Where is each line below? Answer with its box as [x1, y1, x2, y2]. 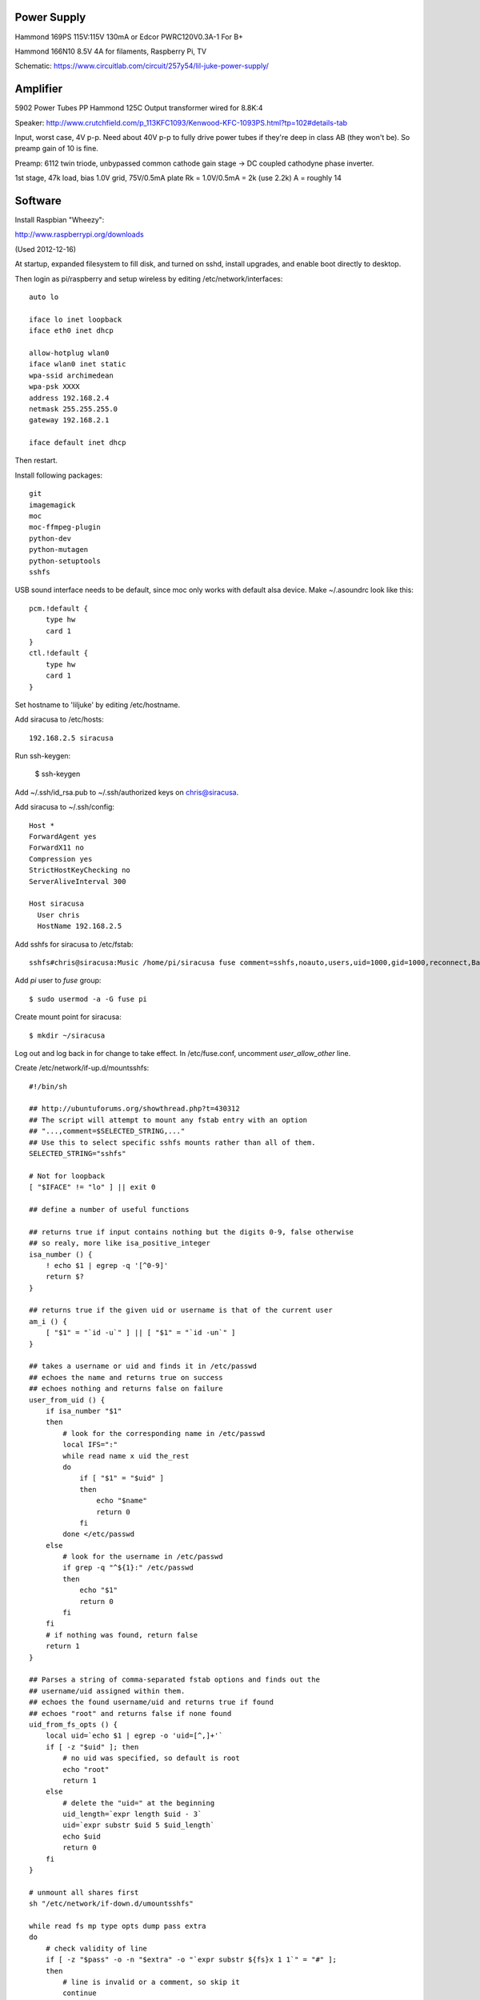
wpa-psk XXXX [29, 382, 80, 391]
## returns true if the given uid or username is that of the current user [29, 1306, 333, 1315]
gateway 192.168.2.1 [29, 416, 110, 425]
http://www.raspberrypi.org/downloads [14, 230, 144, 239]
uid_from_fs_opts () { [29, 1720, 118, 1729]
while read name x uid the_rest [62, 1451, 190, 1460]
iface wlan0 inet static [29, 360, 126, 369]
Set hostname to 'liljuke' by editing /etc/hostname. [14, 700, 180, 710]
